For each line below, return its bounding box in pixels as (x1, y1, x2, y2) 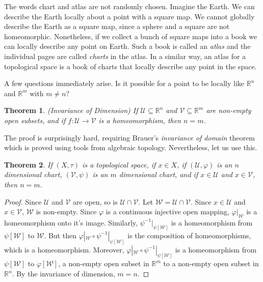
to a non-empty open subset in (163, 258, 259, 269)
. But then (44, 230, 76, 240)
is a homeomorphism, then (98, 115, 181, 125)
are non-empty (206, 105, 251, 116)
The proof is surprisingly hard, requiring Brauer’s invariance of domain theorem (4, 132, 255, 143)
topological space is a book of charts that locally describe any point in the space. (4, 61, 257, 71)
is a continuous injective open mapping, (106, 206, 229, 217)
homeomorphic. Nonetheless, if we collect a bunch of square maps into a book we (4, 31, 257, 41)
